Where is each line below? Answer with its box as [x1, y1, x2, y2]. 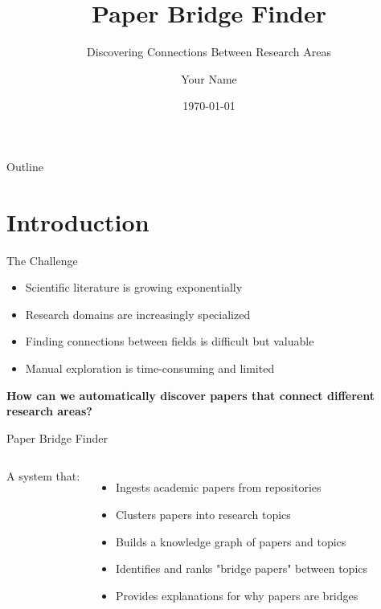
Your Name [181, 70, 237, 87]
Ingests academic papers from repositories [115, 479, 322, 496]
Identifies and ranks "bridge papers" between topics [115, 560, 368, 577]
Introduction [6, 205, 150, 238]
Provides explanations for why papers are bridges [115, 587, 358, 603]
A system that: [6, 468, 80, 484]
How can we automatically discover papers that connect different [6, 386, 375, 403]
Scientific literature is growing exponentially [25, 279, 243, 296]
